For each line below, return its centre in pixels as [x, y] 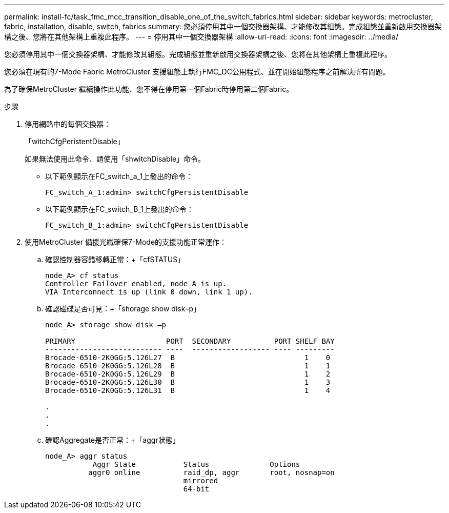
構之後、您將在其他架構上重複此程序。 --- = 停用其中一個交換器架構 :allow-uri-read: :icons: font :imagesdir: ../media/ [201, 37]
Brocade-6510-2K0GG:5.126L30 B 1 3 [188, 382]
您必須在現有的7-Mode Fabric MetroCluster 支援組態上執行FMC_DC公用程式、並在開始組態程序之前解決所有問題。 [197, 72]
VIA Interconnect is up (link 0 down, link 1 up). [149, 292]
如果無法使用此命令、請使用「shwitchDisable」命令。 [115, 159]
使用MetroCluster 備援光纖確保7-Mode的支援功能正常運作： [126, 242]
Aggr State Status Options [196, 464]
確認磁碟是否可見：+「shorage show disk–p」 [123, 309]
